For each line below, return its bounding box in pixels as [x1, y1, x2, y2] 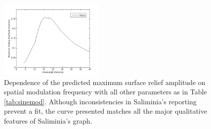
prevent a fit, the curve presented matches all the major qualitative [4, 106, 207, 116]
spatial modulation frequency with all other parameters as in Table [4, 86, 207, 97]
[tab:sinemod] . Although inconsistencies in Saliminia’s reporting [4, 96, 197, 106]
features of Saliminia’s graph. [4, 115, 92, 126]
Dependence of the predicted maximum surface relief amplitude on [4, 77, 206, 87]
